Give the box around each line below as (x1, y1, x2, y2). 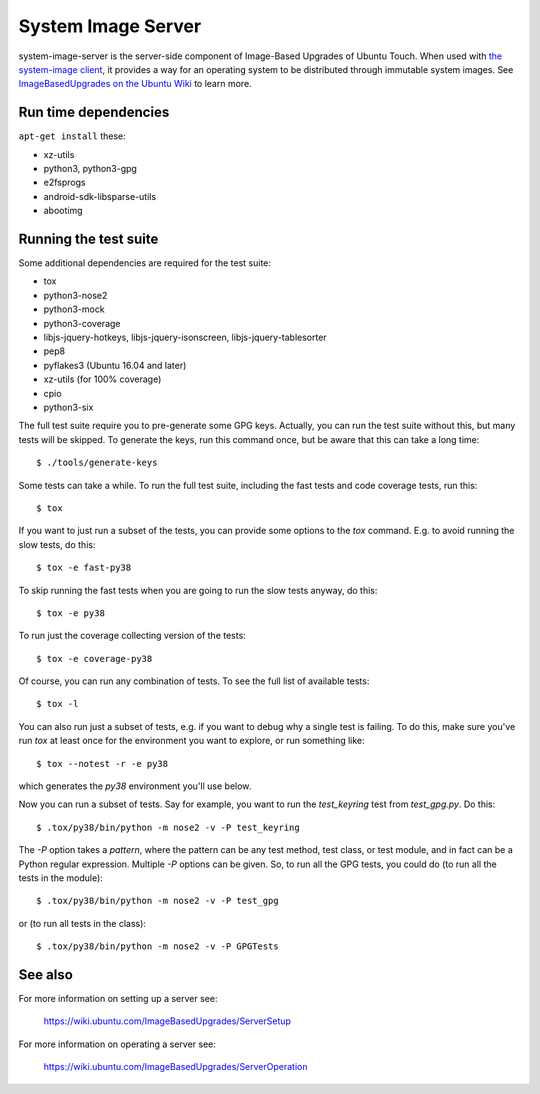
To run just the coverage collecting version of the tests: (18, 630, 247, 642)
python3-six (43, 401, 94, 413)
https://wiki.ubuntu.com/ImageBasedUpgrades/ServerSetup (43, 1015, 292, 1027)
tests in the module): (18, 871, 104, 884)
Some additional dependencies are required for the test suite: (18, 257, 272, 269)
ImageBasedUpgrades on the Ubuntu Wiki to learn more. (18, 78, 252, 90)
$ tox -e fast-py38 (36, 562, 132, 574)
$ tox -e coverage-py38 (36, 653, 153, 664)
